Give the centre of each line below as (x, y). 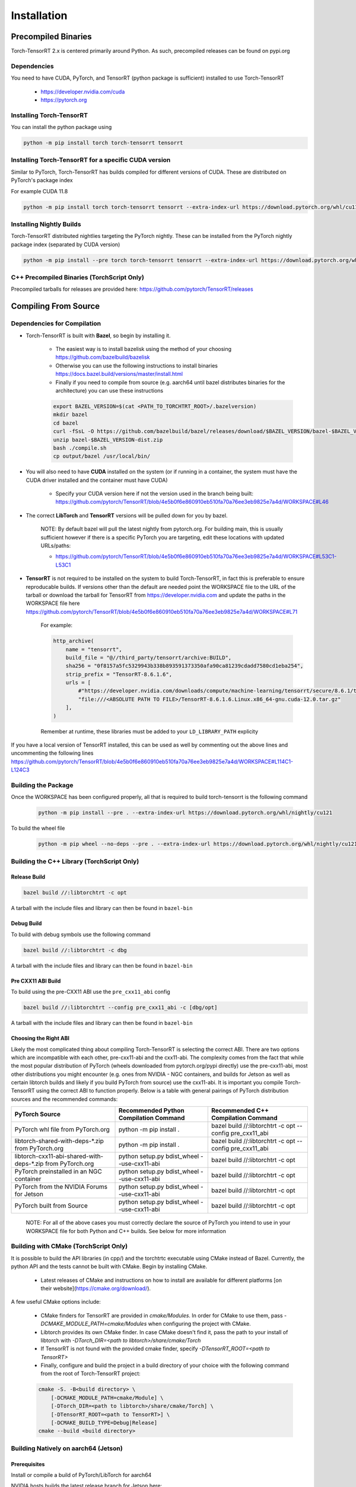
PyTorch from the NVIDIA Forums (61, 1187)
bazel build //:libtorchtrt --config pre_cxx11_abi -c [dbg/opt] (120, 1008)
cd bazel (66, 423)
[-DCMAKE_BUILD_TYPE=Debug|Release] (104, 1422)
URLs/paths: (56, 545)
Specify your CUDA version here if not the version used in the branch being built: (154, 494)
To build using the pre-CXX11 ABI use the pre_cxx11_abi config (90, 992)
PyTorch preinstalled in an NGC (58, 1172)
